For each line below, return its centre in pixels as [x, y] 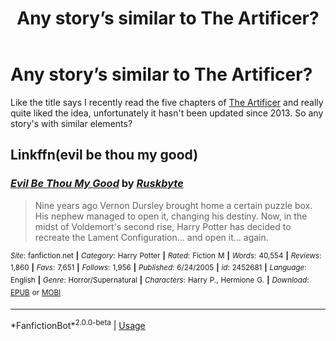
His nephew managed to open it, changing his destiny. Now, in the [171, 216]
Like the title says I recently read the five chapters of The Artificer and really [167, 102]
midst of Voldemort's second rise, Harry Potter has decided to [163, 226]
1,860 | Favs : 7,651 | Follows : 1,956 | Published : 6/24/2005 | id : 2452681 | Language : [158, 268]
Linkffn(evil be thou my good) [104, 155]
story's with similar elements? [71, 123]
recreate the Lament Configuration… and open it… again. [151, 237]
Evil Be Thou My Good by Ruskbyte [97, 184]
